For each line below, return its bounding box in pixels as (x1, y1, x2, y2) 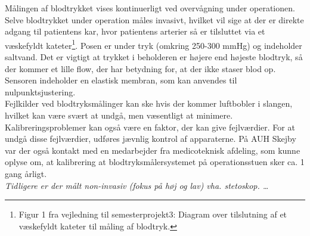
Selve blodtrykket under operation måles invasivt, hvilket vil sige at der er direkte (5, 13, 304, 26)
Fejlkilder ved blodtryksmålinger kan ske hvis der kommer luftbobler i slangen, (5, 97, 293, 110)
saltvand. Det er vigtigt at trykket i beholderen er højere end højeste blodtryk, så (5, 51, 303, 63)
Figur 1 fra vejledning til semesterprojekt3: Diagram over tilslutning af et (18, 208, 287, 221)
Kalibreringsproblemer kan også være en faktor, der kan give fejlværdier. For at (5, 120, 295, 133)
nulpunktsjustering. (5, 85, 76, 98)
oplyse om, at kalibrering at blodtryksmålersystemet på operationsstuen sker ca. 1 (5, 156, 305, 168)
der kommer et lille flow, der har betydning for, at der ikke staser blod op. (5, 62, 276, 74)
